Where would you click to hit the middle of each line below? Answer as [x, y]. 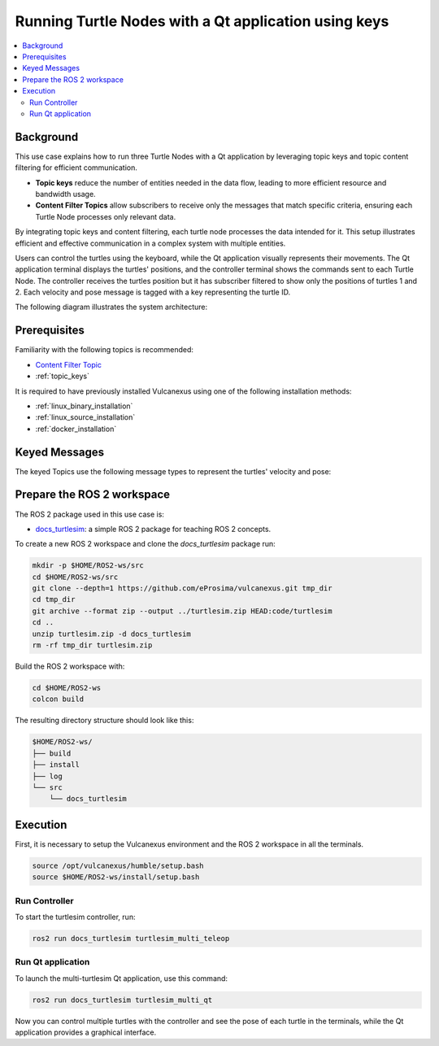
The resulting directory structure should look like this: [104, 721]
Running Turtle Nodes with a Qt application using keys [202, 21]
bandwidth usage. [66, 194]
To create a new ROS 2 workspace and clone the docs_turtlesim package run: [145, 544]
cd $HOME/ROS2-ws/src [75, 577]
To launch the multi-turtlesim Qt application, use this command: [121, 978]
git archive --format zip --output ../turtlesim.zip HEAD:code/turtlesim [182, 611]
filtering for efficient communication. [76, 168]
